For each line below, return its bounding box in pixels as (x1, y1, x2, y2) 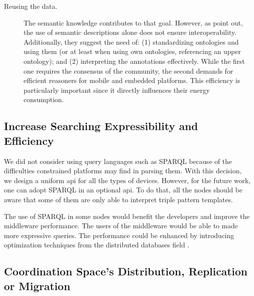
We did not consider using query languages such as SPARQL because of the (4, 156, 232, 166)
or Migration (4, 278, 71, 293)
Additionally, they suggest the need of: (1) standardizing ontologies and (24, 36, 239, 47)
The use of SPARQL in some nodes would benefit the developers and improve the (4, 211, 250, 221)
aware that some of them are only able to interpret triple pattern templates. (4, 194, 233, 204)
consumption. (24, 94, 64, 105)
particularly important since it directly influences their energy (24, 84, 210, 95)
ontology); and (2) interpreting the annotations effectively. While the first (24, 55, 245, 66)
